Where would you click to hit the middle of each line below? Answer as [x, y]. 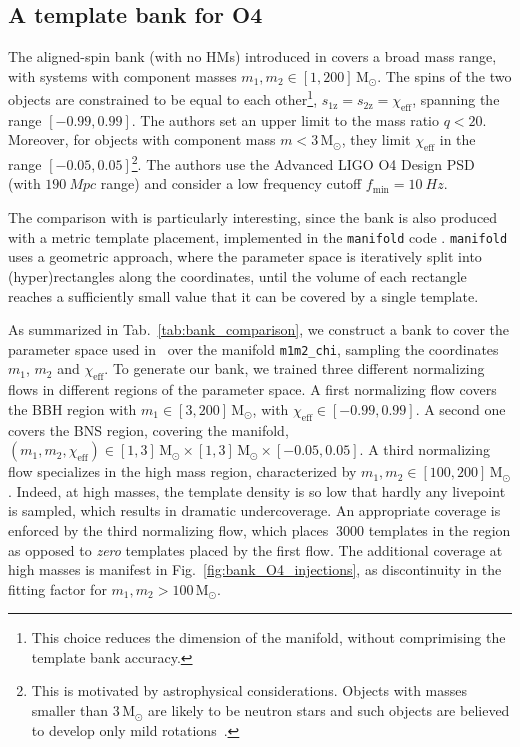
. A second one [460, 408]
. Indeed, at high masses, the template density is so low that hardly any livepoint [257, 490]
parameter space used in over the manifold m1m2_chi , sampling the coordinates [253, 348]
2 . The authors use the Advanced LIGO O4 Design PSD [303, 162]
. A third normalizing [424, 449]
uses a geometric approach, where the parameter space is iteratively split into [245, 256]
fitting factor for [57, 588]
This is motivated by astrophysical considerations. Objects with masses [249, 690]
